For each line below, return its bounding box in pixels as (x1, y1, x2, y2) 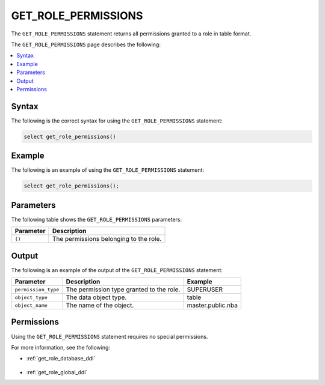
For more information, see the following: (11, 344, 111, 351)
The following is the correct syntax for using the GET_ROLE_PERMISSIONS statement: (11, 117, 223, 124)
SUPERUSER (187, 285, 223, 294)
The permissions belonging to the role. (52, 235, 162, 243)
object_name (14, 302, 48, 309)
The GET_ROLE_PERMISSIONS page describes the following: (11, 41, 161, 48)
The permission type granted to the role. (66, 285, 181, 294)
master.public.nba (187, 301, 238, 309)
